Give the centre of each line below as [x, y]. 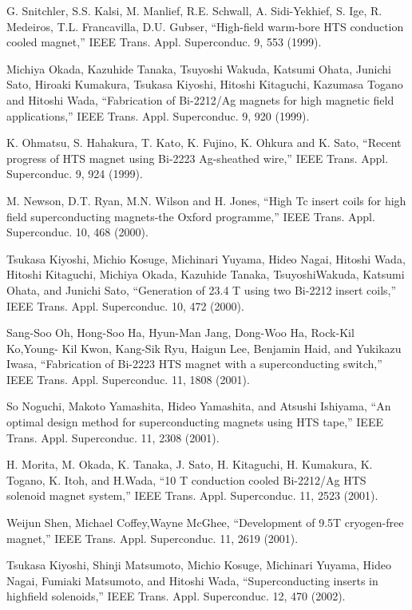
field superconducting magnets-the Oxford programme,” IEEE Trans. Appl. [191, 216]
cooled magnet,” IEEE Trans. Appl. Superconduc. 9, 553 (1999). [164, 42]
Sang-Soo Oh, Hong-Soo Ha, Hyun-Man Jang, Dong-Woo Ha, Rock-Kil [180, 333]
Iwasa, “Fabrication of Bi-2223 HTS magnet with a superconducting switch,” [194, 364]
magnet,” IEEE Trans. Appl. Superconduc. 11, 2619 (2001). [153, 538]
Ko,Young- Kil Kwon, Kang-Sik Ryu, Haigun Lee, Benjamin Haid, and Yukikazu [204, 348]
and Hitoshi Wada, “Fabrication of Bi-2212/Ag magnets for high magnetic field [200, 99]
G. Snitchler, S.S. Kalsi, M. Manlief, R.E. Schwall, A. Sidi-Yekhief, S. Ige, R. [194, 10]
